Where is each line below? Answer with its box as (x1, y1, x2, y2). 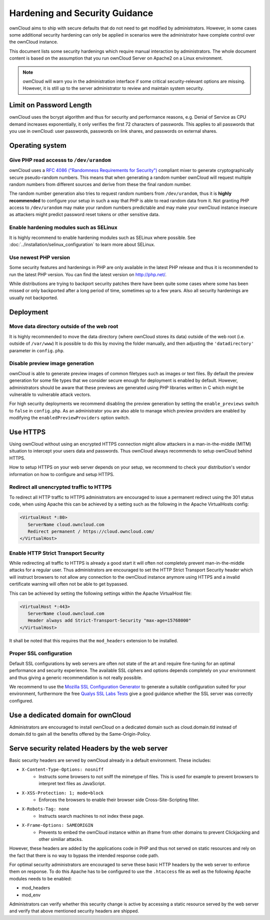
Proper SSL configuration (9, 650, 72, 657)
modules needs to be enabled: (9, 875, 72, 881)
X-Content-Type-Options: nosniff (21, 767, 104, 773)
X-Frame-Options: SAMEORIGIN (21, 822, 93, 828)
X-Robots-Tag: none (21, 806, 69, 812)
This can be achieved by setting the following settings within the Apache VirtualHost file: (9, 590, 192, 596)
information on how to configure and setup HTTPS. (9, 471, 114, 477)
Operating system (9, 141, 67, 150)
